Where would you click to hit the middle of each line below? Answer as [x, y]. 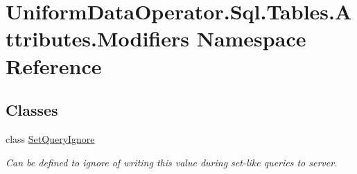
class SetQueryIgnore [50, 138]
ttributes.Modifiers [97, 38]
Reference [54, 66]
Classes [32, 110]
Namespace [251, 38]
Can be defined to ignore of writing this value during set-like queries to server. [172, 162]
